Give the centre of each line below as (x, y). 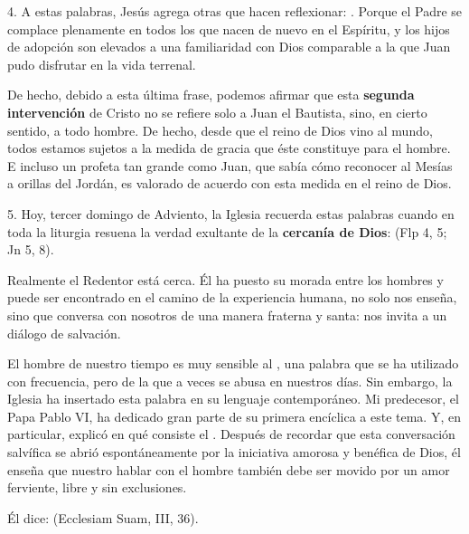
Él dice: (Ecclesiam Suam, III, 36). (103, 517)
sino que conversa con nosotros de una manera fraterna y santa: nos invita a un (227, 315)
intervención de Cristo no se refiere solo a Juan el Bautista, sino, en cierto (217, 112)
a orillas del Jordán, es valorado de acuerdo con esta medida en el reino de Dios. (230, 183)
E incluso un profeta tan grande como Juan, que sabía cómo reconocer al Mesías (230, 165)
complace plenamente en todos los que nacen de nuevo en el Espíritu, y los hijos (229, 29)
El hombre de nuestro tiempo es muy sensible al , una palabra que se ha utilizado (233, 363)
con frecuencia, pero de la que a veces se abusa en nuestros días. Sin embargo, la (230, 381)
